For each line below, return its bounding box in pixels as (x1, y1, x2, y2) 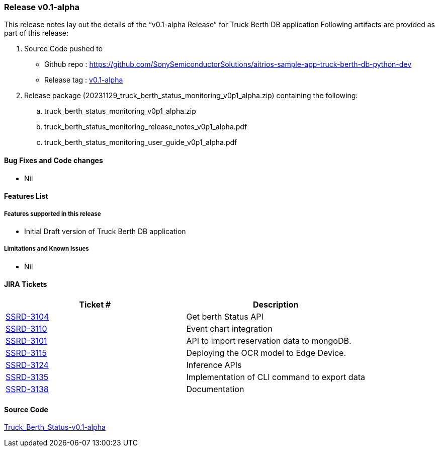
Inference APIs (186, 359, 242, 370)
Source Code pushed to (24, 44, 103, 53)
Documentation (186, 384, 244, 394)
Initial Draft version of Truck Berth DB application (24, 227, 186, 236)
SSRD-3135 (6, 371, 49, 382)
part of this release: (4, 29, 69, 38)
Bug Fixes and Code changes (4, 156, 103, 165)
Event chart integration (186, 323, 273, 334)
